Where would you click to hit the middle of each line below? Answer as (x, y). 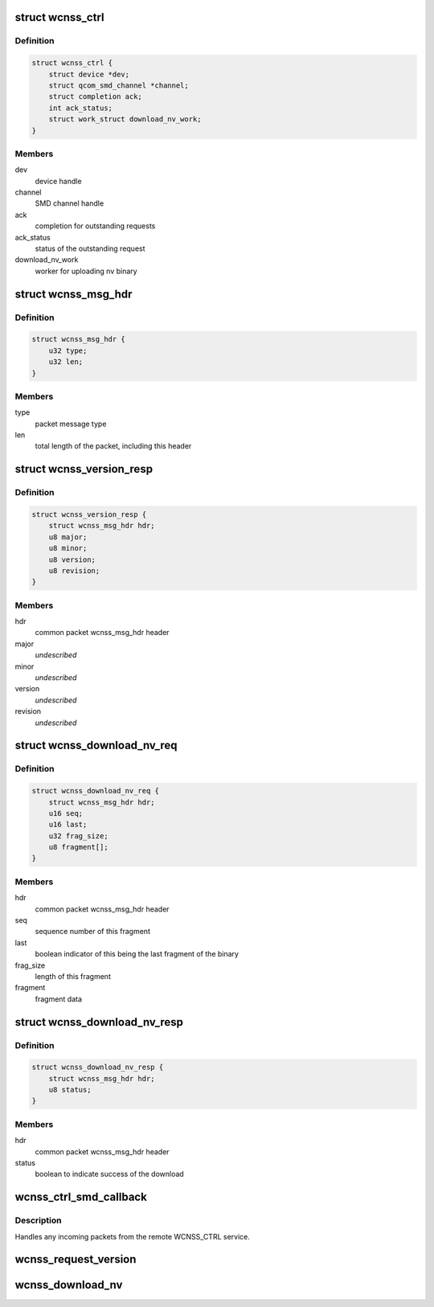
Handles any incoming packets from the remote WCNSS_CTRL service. (133, 1236)
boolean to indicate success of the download (109, 1174)
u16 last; (68, 825)
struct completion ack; (95, 97)
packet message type (71, 424)
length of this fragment (73, 976)
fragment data (59, 999)
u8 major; (68, 537)
